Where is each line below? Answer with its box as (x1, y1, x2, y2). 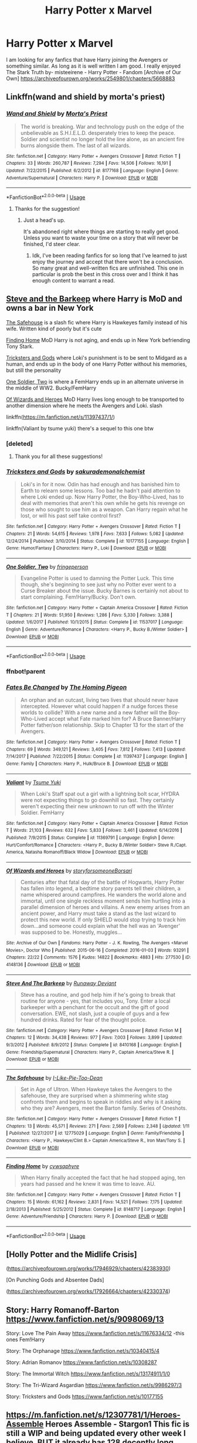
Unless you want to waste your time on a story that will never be (23, 234, 179, 241)
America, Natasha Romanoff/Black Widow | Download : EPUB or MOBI (6, 849, 148, 855)
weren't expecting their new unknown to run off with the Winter (20, 802, 174, 810)
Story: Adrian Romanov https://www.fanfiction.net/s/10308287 (6, 1359, 157, 1366)
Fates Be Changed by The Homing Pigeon (6, 683, 127, 691)
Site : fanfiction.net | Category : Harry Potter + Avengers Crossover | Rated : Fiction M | (6, 1027, 182, 1033)
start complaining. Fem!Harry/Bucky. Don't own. (20, 593, 137, 601)
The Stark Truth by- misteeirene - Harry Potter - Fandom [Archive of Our (6, 68, 181, 75)
